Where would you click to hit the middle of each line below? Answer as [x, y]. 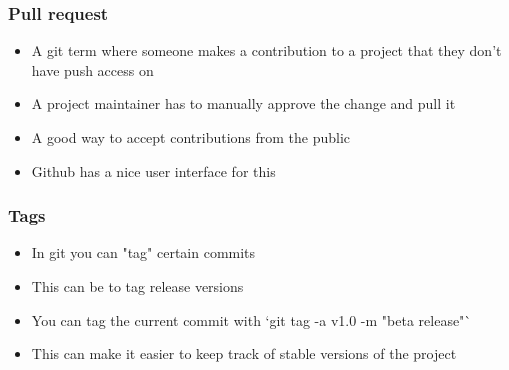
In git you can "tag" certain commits [143, 252]
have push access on [92, 69]
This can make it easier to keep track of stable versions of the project [244, 353]
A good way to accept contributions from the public [191, 137]
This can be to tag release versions [137, 286]
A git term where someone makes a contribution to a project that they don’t [266, 50]
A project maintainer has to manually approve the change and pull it [243, 103]
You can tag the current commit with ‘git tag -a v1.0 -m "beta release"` [251, 319]
